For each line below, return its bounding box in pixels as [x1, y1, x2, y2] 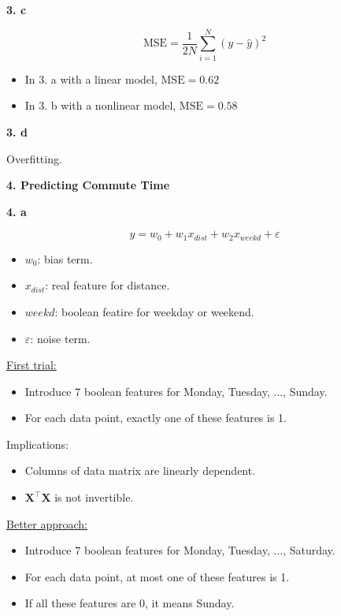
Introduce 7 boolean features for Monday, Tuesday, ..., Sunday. [24, 383, 328, 399]
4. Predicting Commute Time [6, 177, 170, 193]
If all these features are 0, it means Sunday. [24, 595, 235, 611]
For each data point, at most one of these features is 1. [24, 568, 290, 584]
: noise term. [30, 330, 91, 346]
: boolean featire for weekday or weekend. [54, 303, 254, 319]
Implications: [6, 435, 69, 452]
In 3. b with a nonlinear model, [24, 97, 176, 114]
